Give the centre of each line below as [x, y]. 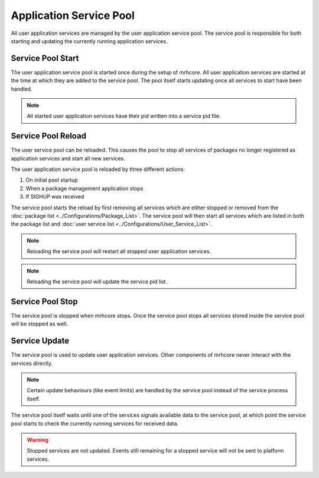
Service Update [40, 341]
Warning [38, 440]
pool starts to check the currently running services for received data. [95, 424]
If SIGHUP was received [55, 197]
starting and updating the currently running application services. [89, 41]
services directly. [32, 363]
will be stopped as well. [39, 324]
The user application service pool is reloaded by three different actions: [98, 169]
